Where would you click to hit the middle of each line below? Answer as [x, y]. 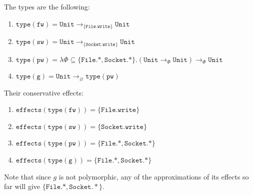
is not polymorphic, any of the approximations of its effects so [154, 176]
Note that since [27, 176]
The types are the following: [47, 6]
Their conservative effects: [44, 92]
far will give [22, 186]
